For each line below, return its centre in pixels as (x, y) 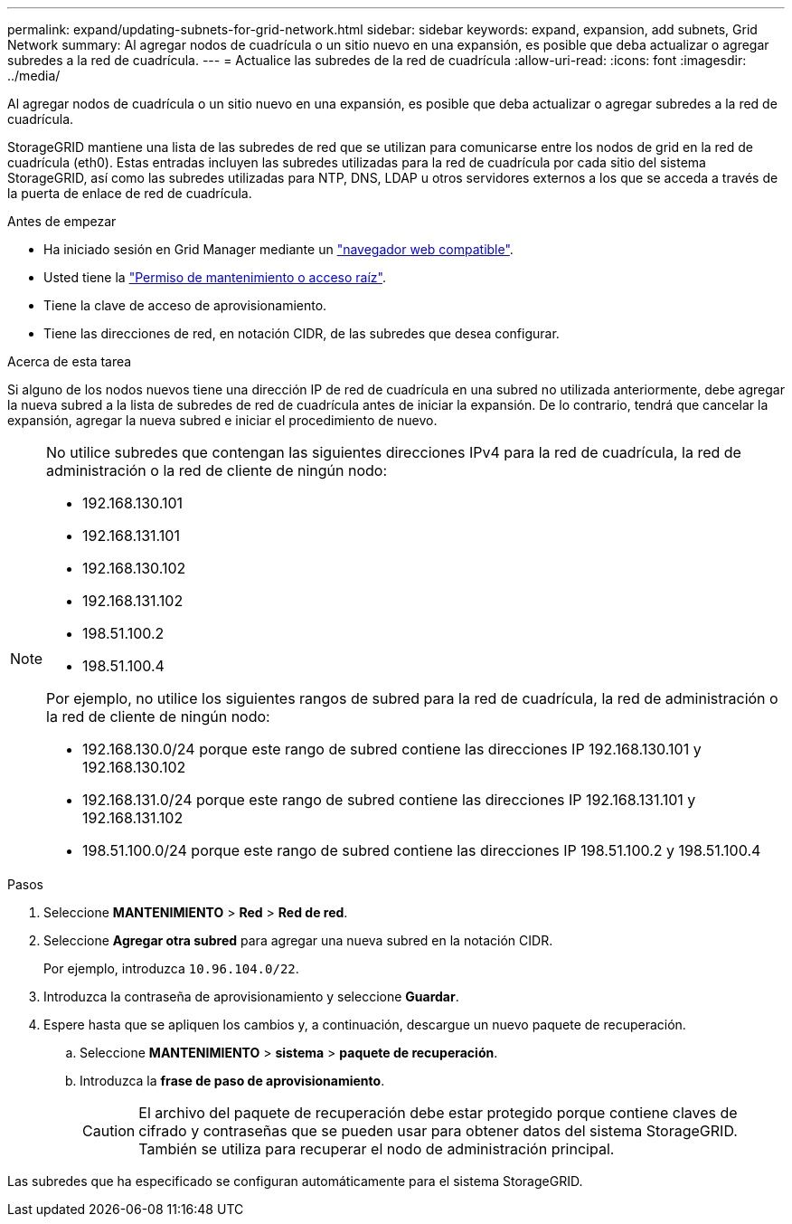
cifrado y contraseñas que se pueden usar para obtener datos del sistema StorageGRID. (438, 1131)
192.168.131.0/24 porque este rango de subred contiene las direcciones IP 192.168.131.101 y (389, 800)
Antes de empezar (62, 221)
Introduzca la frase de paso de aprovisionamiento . (232, 1081)
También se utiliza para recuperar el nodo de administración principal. (377, 1149)
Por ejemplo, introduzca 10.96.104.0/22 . (171, 968)
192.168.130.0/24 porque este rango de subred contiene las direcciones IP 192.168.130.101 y (392, 749)
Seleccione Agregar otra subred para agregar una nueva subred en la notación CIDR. (298, 940)
